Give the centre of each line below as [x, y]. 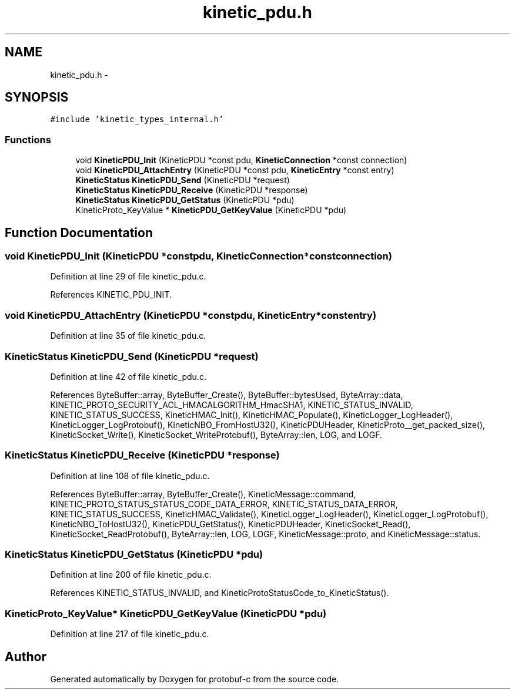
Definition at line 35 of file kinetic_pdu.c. [128, 336]
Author [26, 656]
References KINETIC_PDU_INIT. [111, 295]
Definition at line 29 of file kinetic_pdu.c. [128, 277]
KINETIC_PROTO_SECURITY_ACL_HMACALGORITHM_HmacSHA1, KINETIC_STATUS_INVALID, [232, 405]
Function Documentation [79, 233]
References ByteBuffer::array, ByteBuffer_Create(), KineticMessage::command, [203, 494]
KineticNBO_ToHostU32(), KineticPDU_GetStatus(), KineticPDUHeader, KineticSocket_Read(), [230, 524]
